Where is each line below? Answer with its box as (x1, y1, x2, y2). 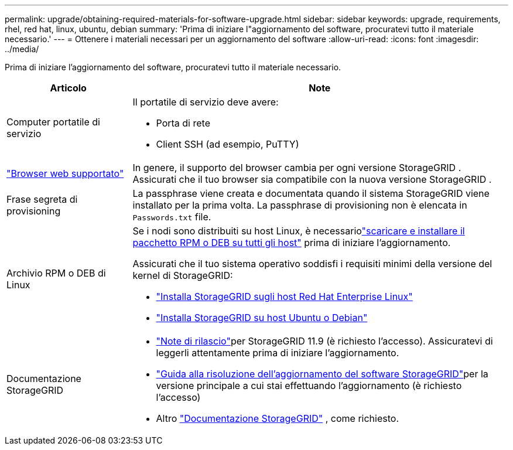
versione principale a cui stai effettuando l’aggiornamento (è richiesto (156, 380, 462, 391)
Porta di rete (156, 117, 210, 129)
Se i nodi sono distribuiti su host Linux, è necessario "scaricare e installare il (132, 225, 465, 237)
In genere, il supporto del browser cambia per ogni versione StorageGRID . (132, 162, 461, 173)
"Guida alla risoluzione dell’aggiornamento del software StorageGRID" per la (156, 368, 488, 380)
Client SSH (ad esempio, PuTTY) (156, 138, 299, 150)
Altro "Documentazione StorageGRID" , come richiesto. (156, 412, 399, 424)
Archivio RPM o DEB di (6, 267, 106, 279)
